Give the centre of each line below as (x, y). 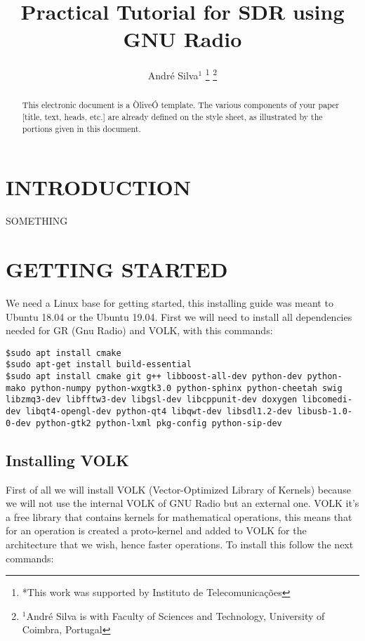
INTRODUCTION (99, 187)
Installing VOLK (68, 460)
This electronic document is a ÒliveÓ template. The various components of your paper (181, 105)
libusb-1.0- (325, 412)
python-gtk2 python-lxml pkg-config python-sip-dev (159, 423)
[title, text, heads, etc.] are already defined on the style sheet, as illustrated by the (172, 117)
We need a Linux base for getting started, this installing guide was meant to (170, 302)
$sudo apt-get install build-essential (99, 365)
